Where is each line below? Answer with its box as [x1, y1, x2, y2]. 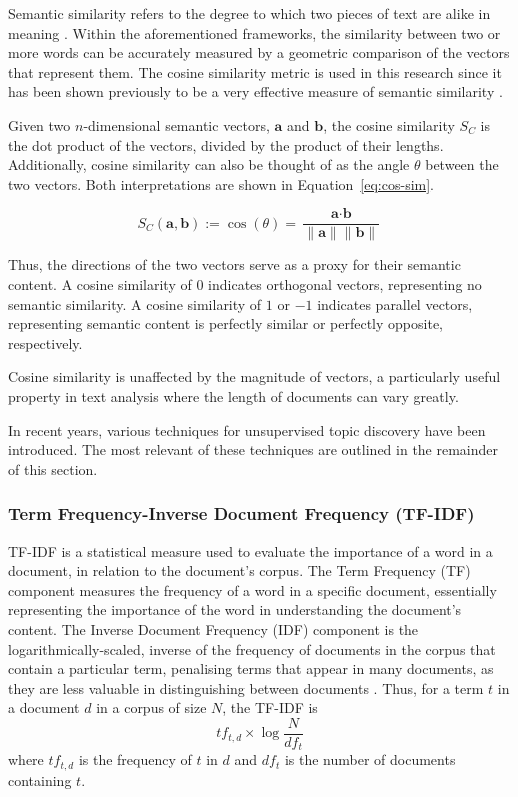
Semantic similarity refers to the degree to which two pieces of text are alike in [8, 3, 491, 23]
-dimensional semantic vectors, [83, 114, 270, 135]
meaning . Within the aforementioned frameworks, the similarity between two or [8, 22, 501, 43]
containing [8, 769, 72, 790]
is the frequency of [78, 749, 192, 770]
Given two [8, 114, 71, 135]
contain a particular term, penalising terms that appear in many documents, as [8, 658, 494, 679]
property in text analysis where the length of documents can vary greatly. [8, 385, 459, 406]
